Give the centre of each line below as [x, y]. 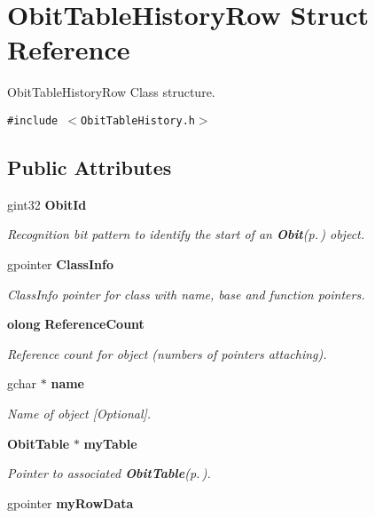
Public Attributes [90, 167]
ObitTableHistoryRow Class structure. [111, 92]
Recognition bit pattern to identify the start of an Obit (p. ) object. [186, 234]
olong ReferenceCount [76, 324]
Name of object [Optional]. [79, 413]
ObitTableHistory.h [138, 120]
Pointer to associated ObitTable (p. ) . [109, 473]
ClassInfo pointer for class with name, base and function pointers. [186, 294]
